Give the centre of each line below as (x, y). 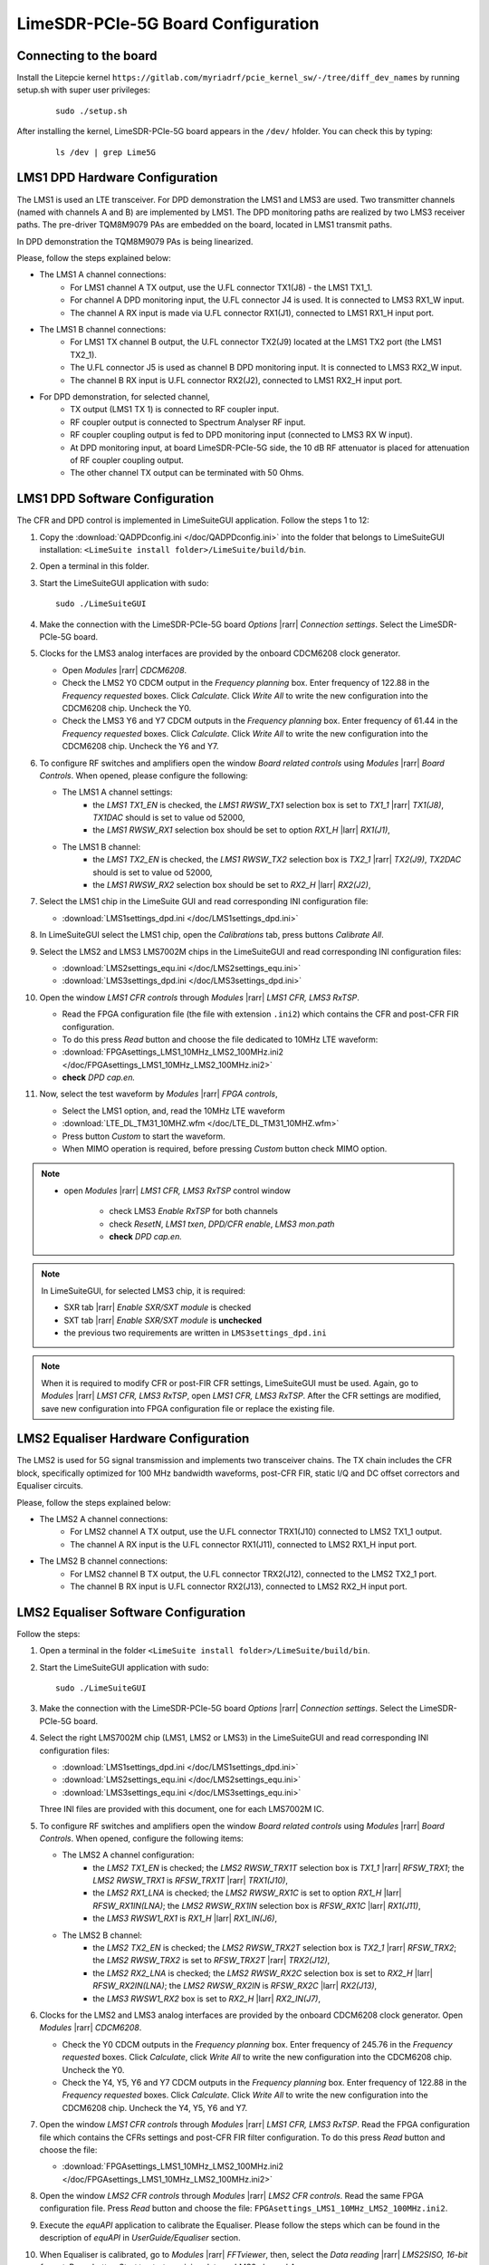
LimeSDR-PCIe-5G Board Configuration (168, 24)
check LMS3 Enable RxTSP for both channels (193, 1211)
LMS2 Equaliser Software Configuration (131, 1612)
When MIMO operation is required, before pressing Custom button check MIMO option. (225, 1149)
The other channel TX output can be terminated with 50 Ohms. (187, 473)
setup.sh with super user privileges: (84, 90)
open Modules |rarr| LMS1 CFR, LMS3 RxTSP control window (177, 1190)
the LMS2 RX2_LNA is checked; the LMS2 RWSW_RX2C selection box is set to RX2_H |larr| (263, 1973)
